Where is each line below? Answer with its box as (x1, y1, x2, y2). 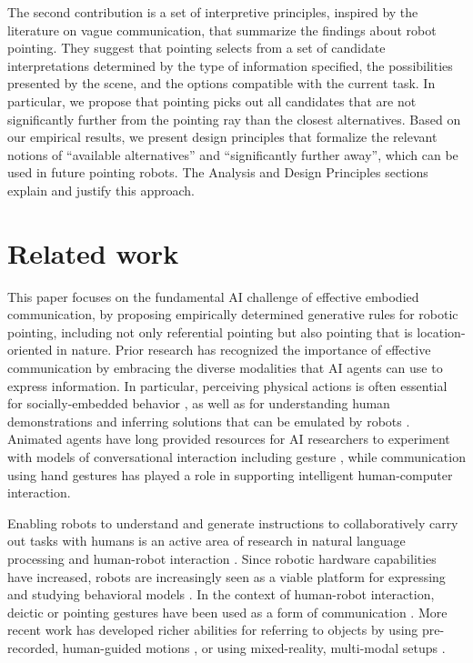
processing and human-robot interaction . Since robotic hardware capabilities (7, 548, 437, 568)
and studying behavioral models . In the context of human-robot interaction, (7, 585, 435, 604)
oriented (7, 340, 53, 359)
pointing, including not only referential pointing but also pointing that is (7, 322, 413, 341)
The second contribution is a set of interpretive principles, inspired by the (7, 3, 418, 21)
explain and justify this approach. (7, 180, 195, 199)
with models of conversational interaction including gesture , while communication (7, 447, 466, 466)
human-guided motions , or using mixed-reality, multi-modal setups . (62, 638, 446, 657)
